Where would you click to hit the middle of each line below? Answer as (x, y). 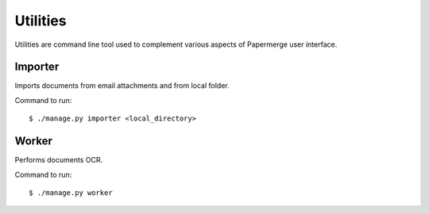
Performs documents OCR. (59, 160)
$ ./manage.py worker (71, 193)
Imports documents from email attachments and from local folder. (122, 86)
